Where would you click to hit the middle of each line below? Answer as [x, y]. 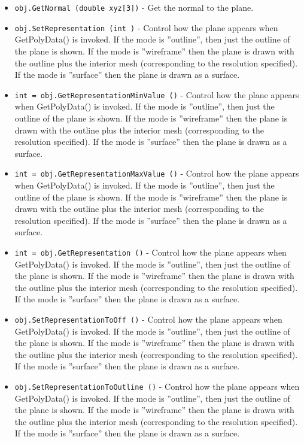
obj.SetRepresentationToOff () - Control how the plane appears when [148, 319]
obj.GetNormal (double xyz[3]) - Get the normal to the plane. [134, 7]
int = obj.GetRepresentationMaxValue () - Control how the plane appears [157, 173]
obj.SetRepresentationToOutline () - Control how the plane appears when [157, 386]
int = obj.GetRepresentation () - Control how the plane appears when [151, 252]
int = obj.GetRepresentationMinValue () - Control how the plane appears [157, 94]
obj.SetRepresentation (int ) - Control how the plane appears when [146, 27]
